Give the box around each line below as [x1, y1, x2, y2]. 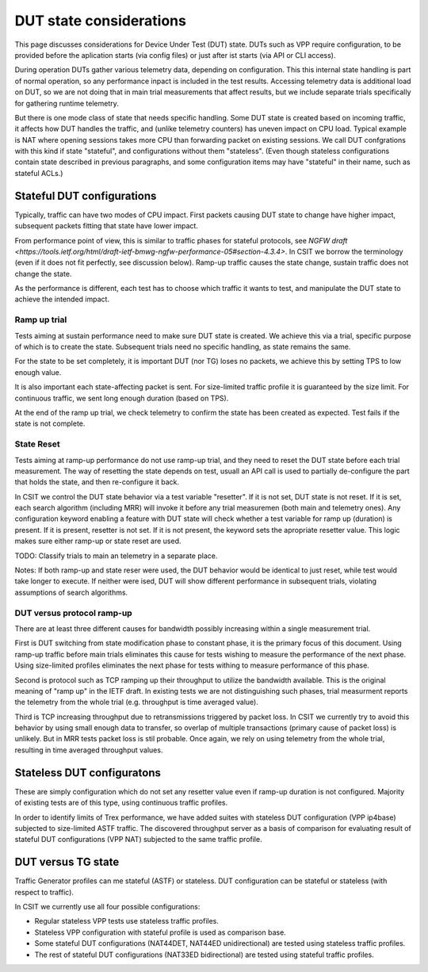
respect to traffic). [14, 887, 75, 897]
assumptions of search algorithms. [14, 587, 128, 597]
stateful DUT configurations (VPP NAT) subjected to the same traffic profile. [14, 835, 262, 844]
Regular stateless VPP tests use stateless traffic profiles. [34, 917, 220, 926]
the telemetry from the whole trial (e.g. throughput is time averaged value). [14, 698, 259, 707]
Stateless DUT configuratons [14, 766, 162, 779]
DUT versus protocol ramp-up [14, 607, 132, 618]
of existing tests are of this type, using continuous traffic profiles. [14, 798, 228, 808]
